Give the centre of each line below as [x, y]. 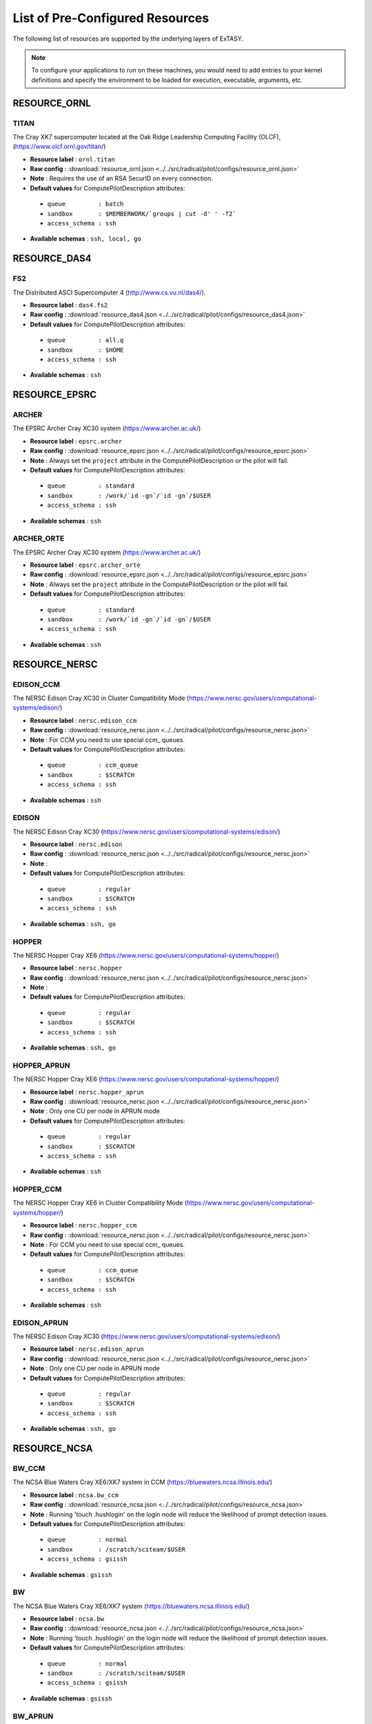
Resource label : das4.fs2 [69, 305]
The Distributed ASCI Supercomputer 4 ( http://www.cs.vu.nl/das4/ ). [109, 292]
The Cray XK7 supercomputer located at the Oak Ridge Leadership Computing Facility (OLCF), [147, 137]
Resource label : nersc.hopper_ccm [83, 1225]
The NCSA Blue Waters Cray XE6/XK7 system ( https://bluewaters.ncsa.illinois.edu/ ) [131, 1606]
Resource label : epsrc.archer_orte [85, 565]
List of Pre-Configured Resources [111, 18]
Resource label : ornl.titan [72, 159]
